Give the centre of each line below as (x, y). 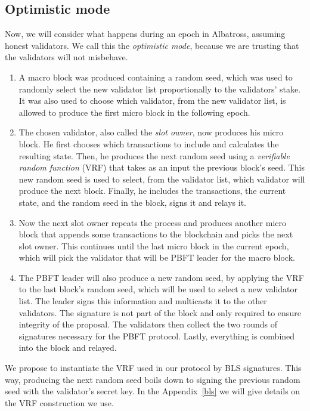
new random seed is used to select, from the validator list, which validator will (162, 179)
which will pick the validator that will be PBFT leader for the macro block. (157, 257)
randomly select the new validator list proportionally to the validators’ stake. (160, 89)
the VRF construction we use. (59, 402)
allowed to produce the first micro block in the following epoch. (134, 112)
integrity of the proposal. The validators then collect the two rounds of (148, 324)
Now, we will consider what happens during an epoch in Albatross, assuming (145, 34)
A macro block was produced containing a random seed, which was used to (156, 77)
